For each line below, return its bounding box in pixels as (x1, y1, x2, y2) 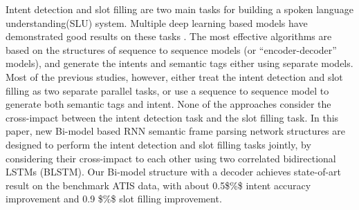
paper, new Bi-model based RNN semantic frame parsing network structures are (6, 124, 346, 138)
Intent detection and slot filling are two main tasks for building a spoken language (6, 2, 353, 16)
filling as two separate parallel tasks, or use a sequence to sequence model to (6, 83, 329, 97)
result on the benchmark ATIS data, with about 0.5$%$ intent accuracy (6, 178, 311, 192)
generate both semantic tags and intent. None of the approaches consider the (6, 97, 331, 111)
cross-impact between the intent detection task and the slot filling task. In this (6, 110, 339, 124)
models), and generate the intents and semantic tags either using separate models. (6, 56, 353, 70)
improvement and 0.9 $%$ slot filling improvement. (6, 191, 222, 206)
